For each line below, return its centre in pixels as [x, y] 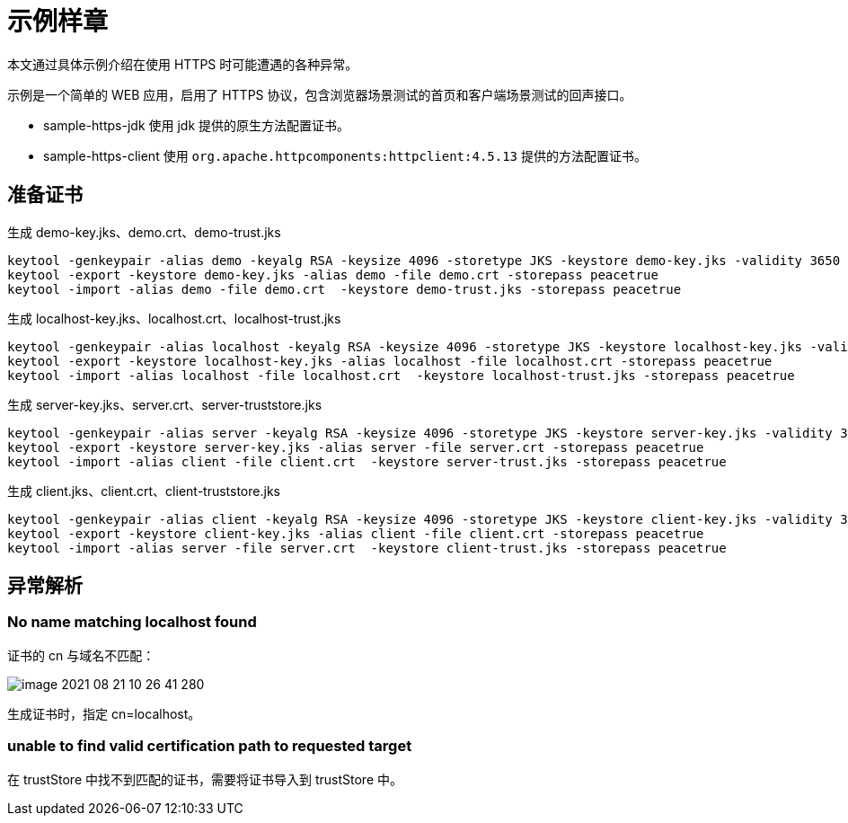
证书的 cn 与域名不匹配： [81, 655]
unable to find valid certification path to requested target [210, 746]
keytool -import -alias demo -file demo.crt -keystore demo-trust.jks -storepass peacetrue [344, 289]
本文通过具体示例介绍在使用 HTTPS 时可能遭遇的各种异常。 [183, 64]
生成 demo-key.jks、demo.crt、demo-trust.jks [144, 232]
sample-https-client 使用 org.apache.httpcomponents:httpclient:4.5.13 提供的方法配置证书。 [345, 155]
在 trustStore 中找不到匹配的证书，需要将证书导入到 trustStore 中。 [205, 779]
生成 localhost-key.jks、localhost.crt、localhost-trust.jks [174, 318]
